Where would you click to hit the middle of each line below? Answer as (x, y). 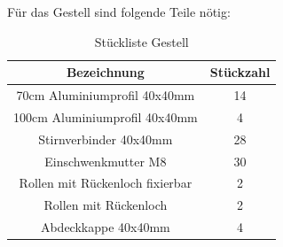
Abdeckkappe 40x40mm (105, 227)
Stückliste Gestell (141, 41)
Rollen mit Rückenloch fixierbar (106, 183)
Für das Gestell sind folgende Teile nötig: (119, 12)
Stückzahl (240, 72)
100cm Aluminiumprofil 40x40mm (106, 116)
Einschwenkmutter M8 (106, 161)
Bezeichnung (105, 72)
